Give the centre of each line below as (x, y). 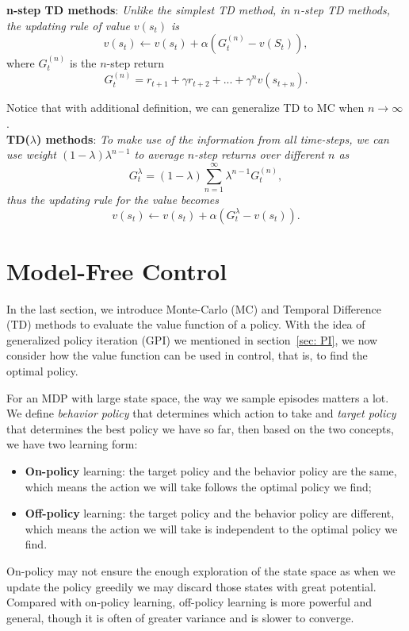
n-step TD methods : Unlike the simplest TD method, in (148, 10)
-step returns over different (259, 154)
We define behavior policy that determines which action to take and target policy (201, 413)
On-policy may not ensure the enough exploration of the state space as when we (201, 570)
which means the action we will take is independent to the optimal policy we (211, 528)
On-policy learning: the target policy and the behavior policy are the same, (211, 470)
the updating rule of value (68, 25)
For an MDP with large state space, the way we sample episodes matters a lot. (198, 397)
